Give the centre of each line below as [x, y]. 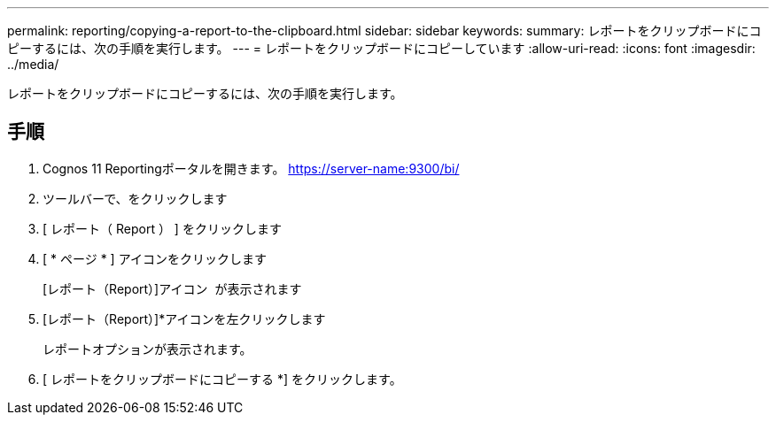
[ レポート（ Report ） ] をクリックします [162, 228]
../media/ [33, 64]
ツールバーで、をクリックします [135, 198]
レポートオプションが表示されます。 [147, 349]
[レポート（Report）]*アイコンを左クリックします [184, 318]
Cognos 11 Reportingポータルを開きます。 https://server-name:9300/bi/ [251, 168]
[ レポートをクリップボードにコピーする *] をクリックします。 [222, 379]
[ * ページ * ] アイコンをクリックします [155, 258]
